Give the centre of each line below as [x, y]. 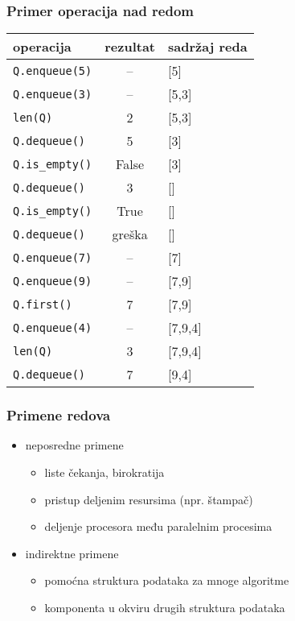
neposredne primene [74, 445]
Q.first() [43, 304]
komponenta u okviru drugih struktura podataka [165, 607]
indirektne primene [72, 553]
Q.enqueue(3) [53, 94]
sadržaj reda [208, 47]
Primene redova [59, 415]
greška [130, 234]
